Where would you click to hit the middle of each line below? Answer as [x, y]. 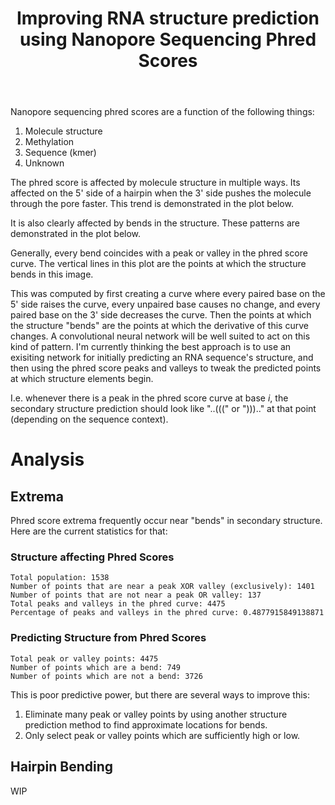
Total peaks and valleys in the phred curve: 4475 [118, 604]
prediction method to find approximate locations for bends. [146, 724]
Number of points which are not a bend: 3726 [106, 676]
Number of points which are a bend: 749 [96, 667]
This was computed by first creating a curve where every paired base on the [168, 294]
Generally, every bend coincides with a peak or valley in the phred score [159, 253]
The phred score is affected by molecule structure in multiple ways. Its [155, 183]
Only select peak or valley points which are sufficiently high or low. [162, 735]
